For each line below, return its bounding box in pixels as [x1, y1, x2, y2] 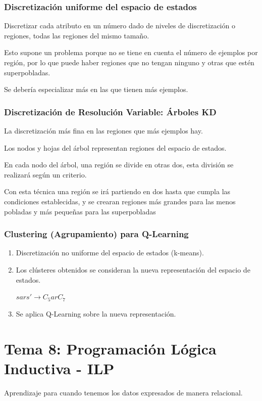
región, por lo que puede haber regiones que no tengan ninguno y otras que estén [4, 57, 254, 67]
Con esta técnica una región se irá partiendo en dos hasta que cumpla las [4, 186, 231, 197]
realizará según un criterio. [4, 169, 87, 180]
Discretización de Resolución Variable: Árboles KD [4, 105, 217, 118]
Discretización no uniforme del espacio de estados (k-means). [16, 247, 204, 258]
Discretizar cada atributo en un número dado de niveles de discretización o [4, 20, 235, 31]
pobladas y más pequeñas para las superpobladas [4, 206, 156, 216]
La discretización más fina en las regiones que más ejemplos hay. [4, 125, 203, 136]
